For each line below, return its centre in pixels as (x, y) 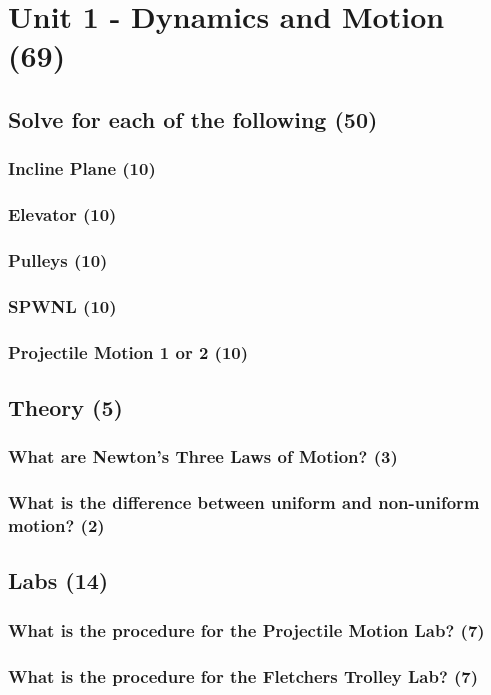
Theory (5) (65, 406)
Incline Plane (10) (82, 168)
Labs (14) (58, 580)
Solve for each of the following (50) (193, 118)
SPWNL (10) (62, 305)
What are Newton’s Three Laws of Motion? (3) (203, 456)
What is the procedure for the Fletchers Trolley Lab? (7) (243, 675)
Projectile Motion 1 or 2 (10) (128, 351)
